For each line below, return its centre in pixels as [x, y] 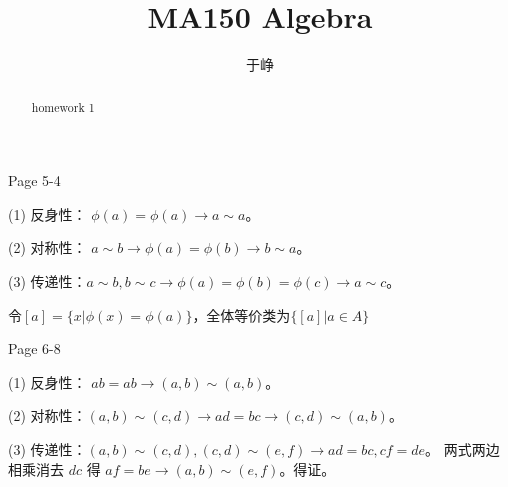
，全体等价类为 [241, 314]
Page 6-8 [34, 348]
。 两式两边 [462, 448]
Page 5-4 [34, 180]
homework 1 [63, 106]
